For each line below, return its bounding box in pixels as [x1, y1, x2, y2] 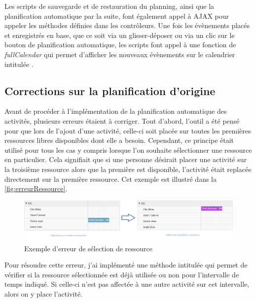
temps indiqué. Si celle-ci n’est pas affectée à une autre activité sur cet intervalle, [4, 279, 250, 289]
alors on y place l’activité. [4, 288, 83, 299]
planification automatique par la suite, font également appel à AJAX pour [4, 10, 229, 21]
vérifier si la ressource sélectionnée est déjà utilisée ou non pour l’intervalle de [4, 269, 239, 279]
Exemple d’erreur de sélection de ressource [24, 243, 152, 253]
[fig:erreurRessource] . [4, 183, 68, 194]
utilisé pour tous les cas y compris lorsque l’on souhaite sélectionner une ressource [4, 144, 252, 155]
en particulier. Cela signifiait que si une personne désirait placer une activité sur [4, 154, 247, 165]
